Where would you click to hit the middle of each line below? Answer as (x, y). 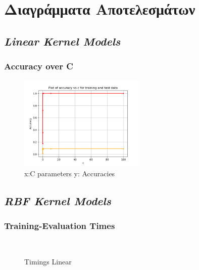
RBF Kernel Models (58, 201)
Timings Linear (48, 262)
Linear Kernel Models (62, 41)
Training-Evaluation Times (60, 226)
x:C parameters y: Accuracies (70, 173)
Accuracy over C (39, 66)
